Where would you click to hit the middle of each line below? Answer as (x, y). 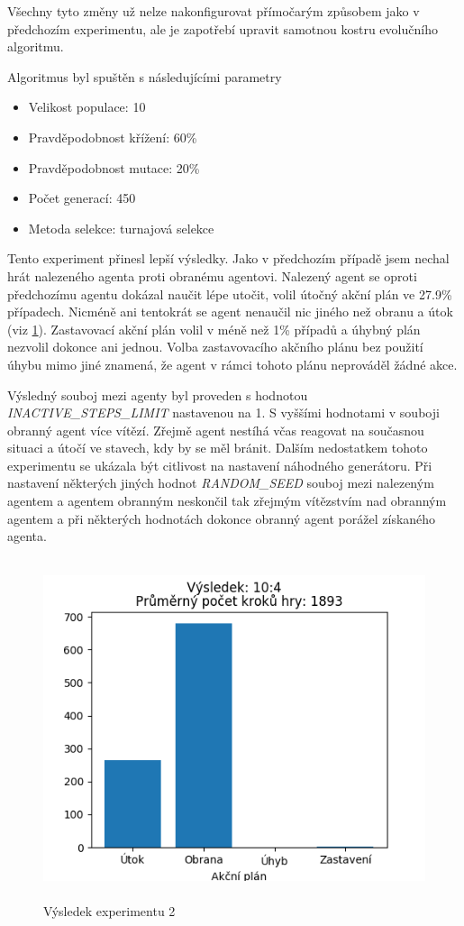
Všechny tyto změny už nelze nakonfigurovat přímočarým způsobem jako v (214, 11)
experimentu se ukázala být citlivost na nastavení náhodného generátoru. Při (220, 465)
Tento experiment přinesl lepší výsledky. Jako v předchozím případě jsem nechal (228, 258)
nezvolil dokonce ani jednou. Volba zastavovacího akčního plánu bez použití (215, 347)
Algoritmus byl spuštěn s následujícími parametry (145, 76)
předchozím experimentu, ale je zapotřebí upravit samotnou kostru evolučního (223, 28)
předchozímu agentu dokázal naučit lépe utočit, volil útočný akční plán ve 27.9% (230, 293)
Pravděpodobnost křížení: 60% (113, 137)
